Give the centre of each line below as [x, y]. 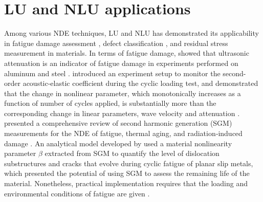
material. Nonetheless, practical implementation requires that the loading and [126, 183]
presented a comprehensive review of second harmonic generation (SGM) [118, 123]
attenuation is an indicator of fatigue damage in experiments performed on [121, 63]
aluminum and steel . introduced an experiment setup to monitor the [112, 73]
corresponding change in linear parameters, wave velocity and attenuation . [122, 113]
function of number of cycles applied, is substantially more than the [110, 103]
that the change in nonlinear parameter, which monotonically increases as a [123, 93]
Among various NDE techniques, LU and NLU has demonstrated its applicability [131, 33]
